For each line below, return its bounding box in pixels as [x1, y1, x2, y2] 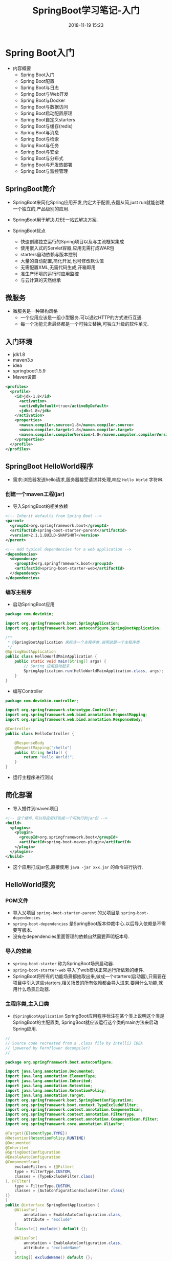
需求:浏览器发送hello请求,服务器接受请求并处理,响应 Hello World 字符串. [12, 476, 164, 483]
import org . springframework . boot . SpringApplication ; [5, 621, 120, 626]
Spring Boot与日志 [20, 84, 59, 91]
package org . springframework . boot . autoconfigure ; [5, 1059, 114, 1065]
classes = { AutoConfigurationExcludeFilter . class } [14, 1188, 125, 1194]
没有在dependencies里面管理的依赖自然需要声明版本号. [12, 933, 130, 939]
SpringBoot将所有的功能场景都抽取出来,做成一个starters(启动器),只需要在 [12, 973, 166, 979]
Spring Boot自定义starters [20, 116, 75, 122]
